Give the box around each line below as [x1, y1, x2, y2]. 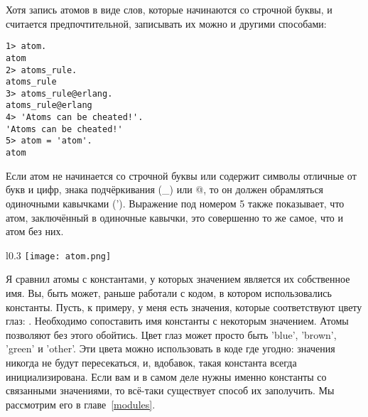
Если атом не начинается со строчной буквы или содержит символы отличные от [6, 168, 357, 183]
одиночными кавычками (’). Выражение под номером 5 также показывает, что [6, 195, 345, 210]
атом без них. [6, 224, 64, 239]
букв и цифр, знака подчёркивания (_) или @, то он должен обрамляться [6, 182, 324, 197]
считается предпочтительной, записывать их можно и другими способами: [6, 16, 327, 31]
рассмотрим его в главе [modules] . [6, 396, 156, 411]
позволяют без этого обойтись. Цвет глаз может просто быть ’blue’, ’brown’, [6, 327, 337, 342]
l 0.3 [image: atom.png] [6, 247, 112, 262]
